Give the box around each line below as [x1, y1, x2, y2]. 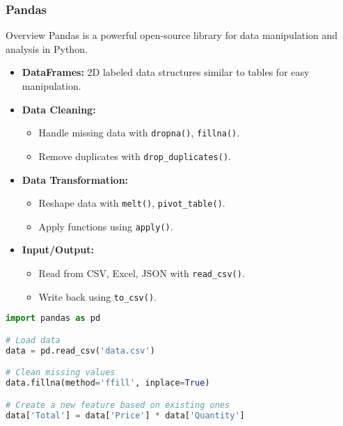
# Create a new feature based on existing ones [6, 400, 230, 410]
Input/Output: [22, 242, 94, 257]
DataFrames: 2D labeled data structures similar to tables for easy [22, 65, 310, 79]
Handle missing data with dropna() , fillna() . [38, 125, 240, 140]
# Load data [6, 335, 61, 345]
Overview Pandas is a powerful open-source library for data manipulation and [6, 28, 338, 42]
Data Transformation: [22, 172, 129, 187]
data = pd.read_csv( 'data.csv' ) [6, 345, 155, 356]
